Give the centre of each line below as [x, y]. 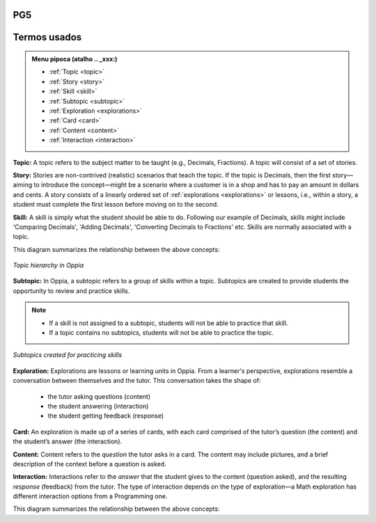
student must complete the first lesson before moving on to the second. [116, 205]
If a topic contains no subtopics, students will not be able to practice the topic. [162, 333]
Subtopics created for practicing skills [68, 355]
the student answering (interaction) [98, 406]
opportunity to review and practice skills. [71, 291]
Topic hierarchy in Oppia [48, 265]
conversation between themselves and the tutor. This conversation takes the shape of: [137, 381]
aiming [23, 185]
